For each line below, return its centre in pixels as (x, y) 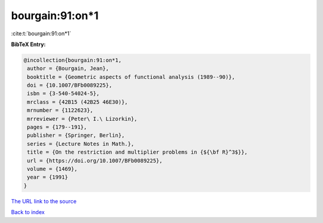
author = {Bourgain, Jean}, (68, 68)
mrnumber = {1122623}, (60, 110)
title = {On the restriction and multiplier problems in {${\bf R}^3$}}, (138, 152)
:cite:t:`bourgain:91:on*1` (41, 33)
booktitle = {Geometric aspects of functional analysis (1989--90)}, (131, 77)
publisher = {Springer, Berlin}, (76, 135)
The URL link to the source (44, 201)
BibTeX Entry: (28, 44)
